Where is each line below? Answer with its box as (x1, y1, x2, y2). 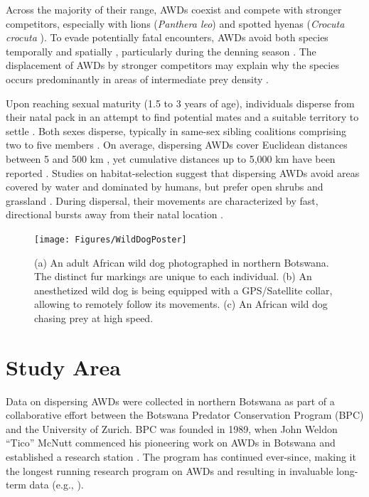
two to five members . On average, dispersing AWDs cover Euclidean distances (6, 137, 348, 152)
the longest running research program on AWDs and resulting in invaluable (6, 463, 333, 478)
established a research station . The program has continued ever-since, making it (6, 449, 356, 464)
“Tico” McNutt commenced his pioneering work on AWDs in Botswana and (6, 435, 336, 450)
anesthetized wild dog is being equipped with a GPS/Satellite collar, (34, 282, 333, 297)
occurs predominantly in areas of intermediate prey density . (6, 71, 269, 86)
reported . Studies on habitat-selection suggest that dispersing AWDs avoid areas (6, 165, 360, 180)
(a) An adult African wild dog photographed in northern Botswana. (34, 255, 329, 269)
